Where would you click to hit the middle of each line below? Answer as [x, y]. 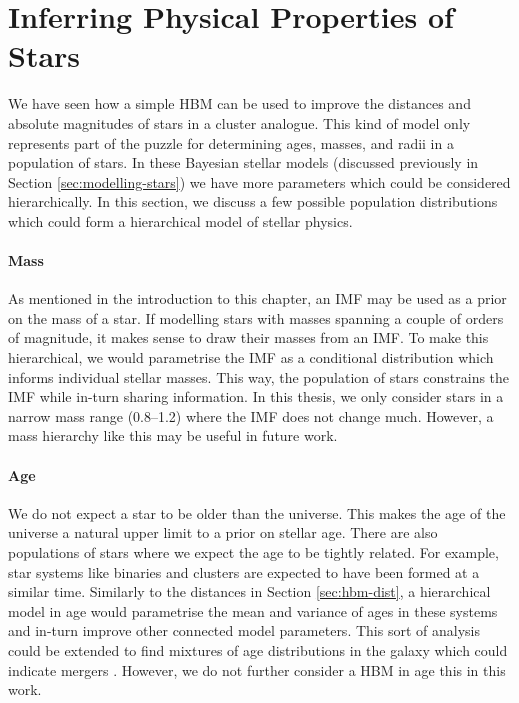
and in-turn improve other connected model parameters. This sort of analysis [244, 630]
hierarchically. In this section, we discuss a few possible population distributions [253, 201]
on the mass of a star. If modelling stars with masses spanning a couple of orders [256, 317]
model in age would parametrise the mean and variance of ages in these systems [253, 610]
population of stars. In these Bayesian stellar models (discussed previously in [243, 162]
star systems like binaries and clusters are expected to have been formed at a [244, 571]
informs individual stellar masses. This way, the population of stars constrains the [259, 376]
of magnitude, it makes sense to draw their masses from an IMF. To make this [248, 337]
